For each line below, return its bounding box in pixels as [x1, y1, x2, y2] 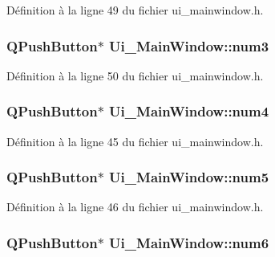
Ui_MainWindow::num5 [109, 167, 269, 187]
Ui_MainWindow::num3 [109, 35, 269, 55]
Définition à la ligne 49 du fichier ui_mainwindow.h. [6, 2, 264, 18]
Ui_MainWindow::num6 [109, 232, 269, 252]
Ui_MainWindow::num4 [109, 101, 269, 121]
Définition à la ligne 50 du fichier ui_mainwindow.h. [6, 67, 264, 84]
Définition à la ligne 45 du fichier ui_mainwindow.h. [6, 133, 264, 149]
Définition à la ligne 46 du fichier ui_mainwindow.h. [6, 198, 264, 215]
